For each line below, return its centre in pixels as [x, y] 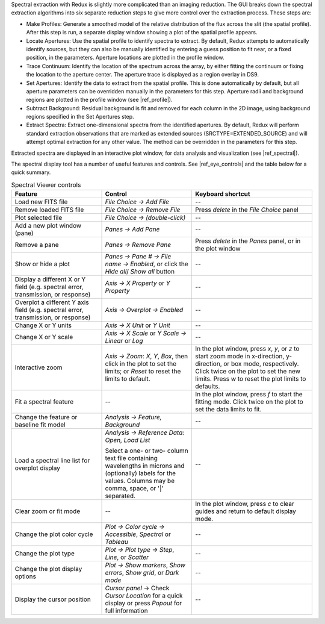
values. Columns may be [140, 481]
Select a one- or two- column [147, 451]
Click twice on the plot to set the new [248, 372]
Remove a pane [37, 245]
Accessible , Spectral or [138, 534]
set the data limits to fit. [228, 410]
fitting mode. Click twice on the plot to [249, 402]
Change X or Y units [43, 325]
